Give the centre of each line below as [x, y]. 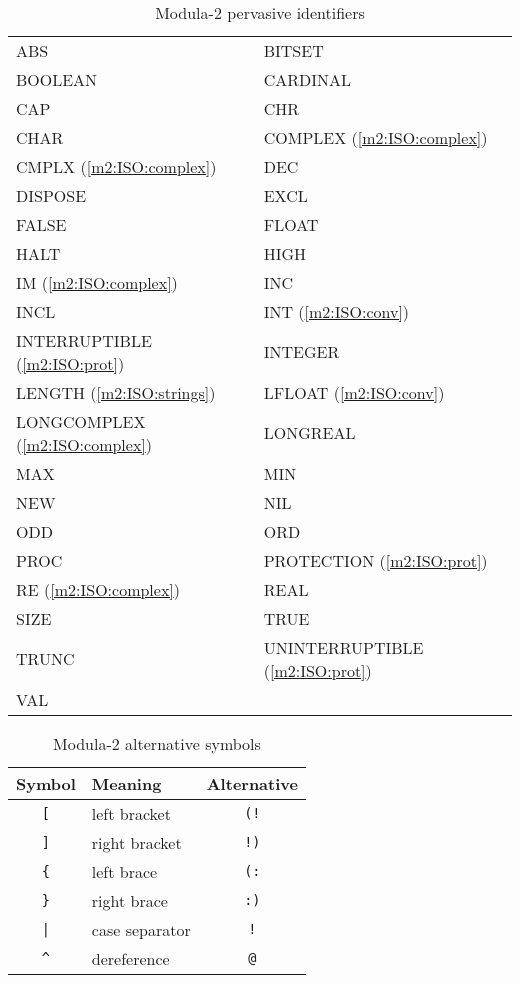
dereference [130, 958]
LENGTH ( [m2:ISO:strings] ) [116, 392]
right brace [129, 900]
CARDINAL [307, 79]
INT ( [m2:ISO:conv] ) [336, 311]
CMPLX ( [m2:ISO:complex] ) [116, 166]
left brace [124, 871]
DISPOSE [51, 195]
